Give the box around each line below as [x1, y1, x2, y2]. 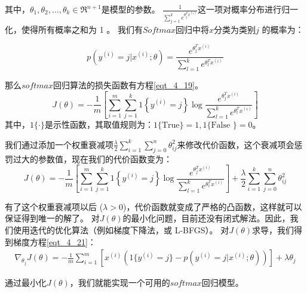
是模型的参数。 [101, 3, 160, 15]
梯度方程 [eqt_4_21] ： [13, 235, 96, 248]
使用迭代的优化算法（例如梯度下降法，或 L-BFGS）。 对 [13, 223, 229, 236]
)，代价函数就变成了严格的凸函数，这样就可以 [122, 200, 302, 212]
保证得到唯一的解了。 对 [5, 212, 100, 224]
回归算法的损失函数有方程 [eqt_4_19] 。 [53, 79, 203, 91]
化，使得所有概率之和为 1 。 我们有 [5, 23, 143, 35]
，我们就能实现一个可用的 [69, 276, 170, 289]
